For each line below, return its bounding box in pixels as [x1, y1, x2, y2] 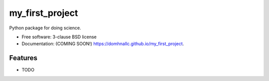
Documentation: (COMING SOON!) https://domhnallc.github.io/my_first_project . [21, 41, 184, 47]
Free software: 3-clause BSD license [21, 34, 97, 40]
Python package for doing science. [9, 25, 82, 31]
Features [9, 54, 37, 62]
